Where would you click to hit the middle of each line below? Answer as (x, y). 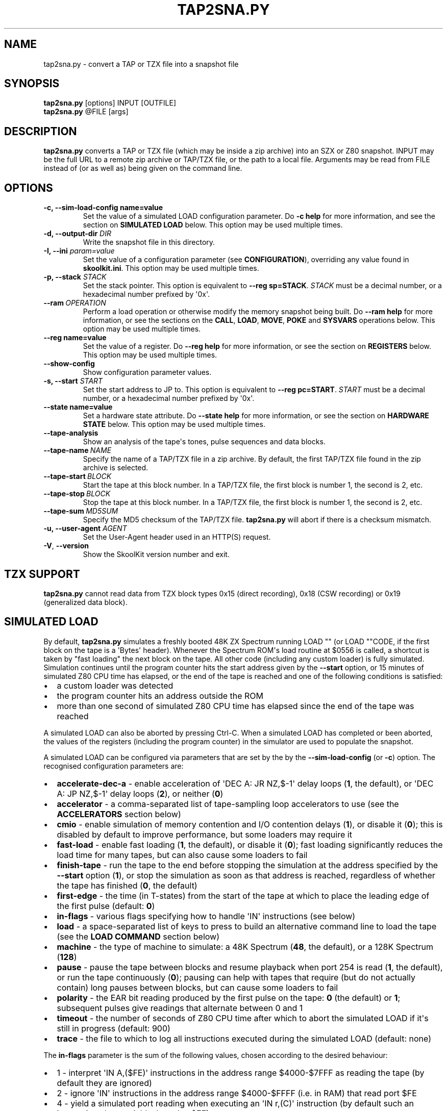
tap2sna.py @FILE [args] (86, 112)
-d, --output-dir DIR (77, 234)
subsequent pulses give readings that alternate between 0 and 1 (180, 1008)
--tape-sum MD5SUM (81, 511)
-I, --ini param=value (79, 251)
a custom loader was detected (115, 685)
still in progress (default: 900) (114, 1028)
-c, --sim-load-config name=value (103, 208)
